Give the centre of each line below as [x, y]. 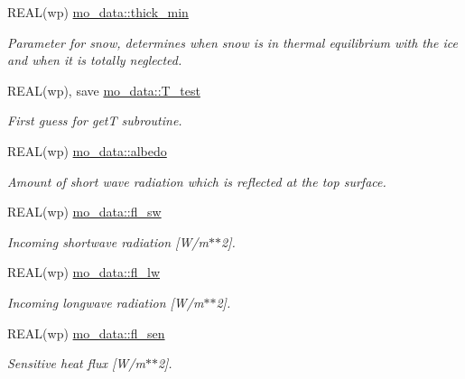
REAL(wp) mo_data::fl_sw [84, 212]
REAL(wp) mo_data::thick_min [98, 12]
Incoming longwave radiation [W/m [106, 302]
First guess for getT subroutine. [95, 120]
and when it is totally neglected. [95, 60]
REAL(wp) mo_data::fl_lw [84, 272]
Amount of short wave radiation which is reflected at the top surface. [197, 181]
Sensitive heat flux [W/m [76, 363]
